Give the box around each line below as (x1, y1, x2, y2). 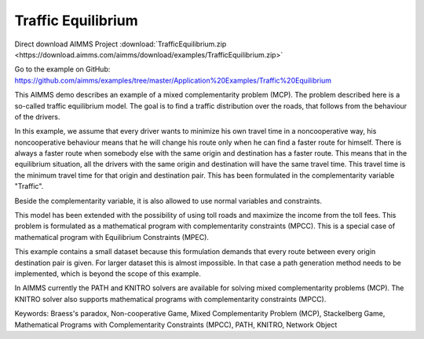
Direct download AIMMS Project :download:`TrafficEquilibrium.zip (14, 39, 227, 49)
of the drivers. (14, 112, 60, 121)
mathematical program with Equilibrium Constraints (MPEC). (14, 232, 210, 241)
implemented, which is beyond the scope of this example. (14, 268, 202, 278)
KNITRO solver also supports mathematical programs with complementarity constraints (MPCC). (14, 294, 327, 304)
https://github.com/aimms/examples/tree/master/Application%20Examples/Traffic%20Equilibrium (14, 76, 332, 85)
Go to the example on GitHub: (14, 64, 111, 74)
